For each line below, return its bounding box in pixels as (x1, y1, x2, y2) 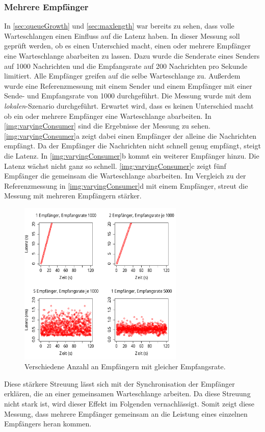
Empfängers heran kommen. (4, 418, 92, 429)
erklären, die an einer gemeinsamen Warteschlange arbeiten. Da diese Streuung (4, 388, 251, 399)
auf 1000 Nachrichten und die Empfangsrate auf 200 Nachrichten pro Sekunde (4, 60, 248, 71)
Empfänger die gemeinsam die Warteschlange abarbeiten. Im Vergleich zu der (4, 170, 246, 181)
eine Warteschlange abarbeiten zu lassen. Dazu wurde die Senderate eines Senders (4, 50, 260, 61)
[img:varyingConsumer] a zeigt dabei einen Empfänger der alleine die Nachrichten (4, 130, 257, 141)
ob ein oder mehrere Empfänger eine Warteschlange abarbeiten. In (4, 110, 211, 121)
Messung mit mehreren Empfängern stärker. (4, 190, 142, 201)
